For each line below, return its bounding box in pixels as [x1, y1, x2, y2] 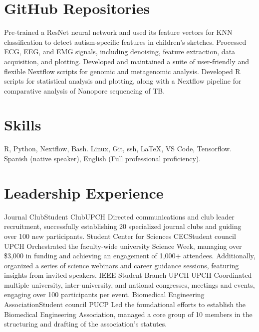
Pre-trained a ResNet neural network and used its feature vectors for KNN [4, 27, 233, 37]
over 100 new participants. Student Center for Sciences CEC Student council [4, 230, 236, 241]
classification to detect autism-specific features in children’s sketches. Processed [4, 36, 247, 47]
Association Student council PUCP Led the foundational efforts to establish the [4, 299, 246, 310]
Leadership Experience [4, 182, 164, 203]
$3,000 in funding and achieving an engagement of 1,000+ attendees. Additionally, [4, 250, 256, 261]
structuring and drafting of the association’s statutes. [4, 319, 167, 329]
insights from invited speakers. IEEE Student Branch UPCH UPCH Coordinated [4, 270, 252, 280]
